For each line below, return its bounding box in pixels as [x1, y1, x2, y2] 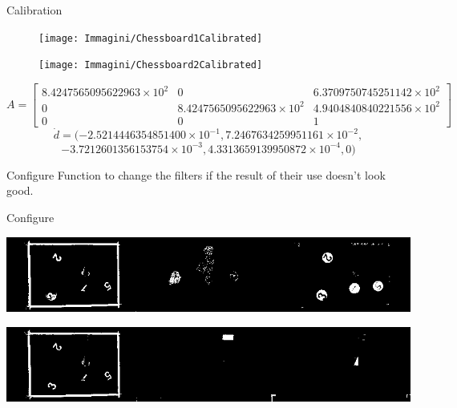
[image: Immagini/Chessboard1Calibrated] [38, 32, 263, 44]
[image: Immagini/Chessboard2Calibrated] [38, 59, 263, 71]
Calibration [6, 2, 63, 18]
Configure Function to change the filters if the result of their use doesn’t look [6, 166, 386, 183]
